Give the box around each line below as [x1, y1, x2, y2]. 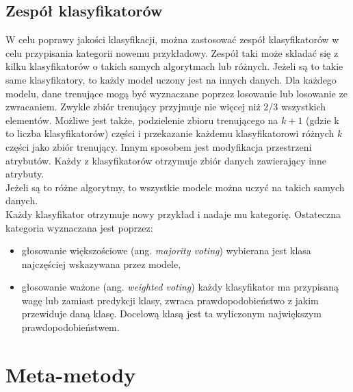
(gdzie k [306, 112, 339, 127]
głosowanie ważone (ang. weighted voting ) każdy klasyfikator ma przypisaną [21, 280, 339, 294]
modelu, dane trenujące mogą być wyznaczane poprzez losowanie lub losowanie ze [5, 86, 348, 100]
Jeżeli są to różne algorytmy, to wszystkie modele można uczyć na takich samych [5, 180, 345, 194]
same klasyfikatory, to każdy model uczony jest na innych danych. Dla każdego [5, 72, 337, 86]
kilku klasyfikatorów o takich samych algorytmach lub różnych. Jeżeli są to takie [5, 59, 343, 73]
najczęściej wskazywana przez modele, [21, 256, 181, 271]
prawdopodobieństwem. [21, 320, 120, 334]
